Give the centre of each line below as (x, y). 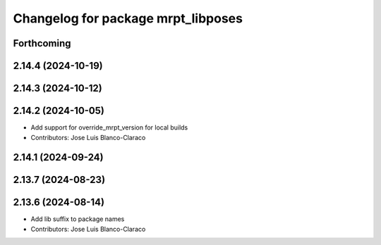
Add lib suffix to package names (78, 219)
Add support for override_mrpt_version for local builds (109, 127)
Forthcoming (42, 43)
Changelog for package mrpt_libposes (128, 18)
